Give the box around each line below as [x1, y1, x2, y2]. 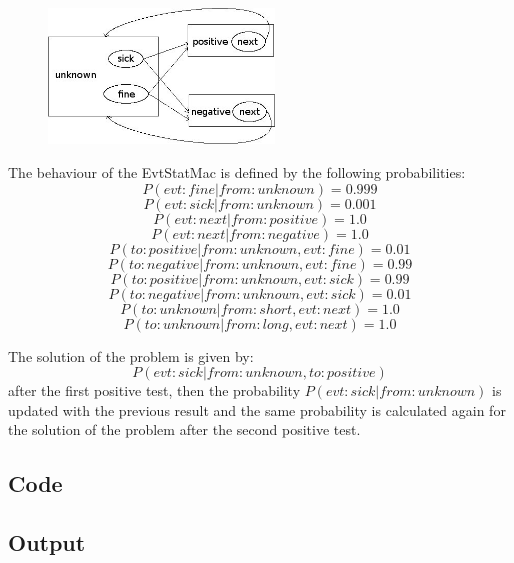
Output [8, 527, 86, 558]
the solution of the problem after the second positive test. [8, 419, 361, 440]
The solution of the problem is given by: [8, 345, 254, 366]
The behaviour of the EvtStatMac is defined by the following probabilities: [8, 162, 466, 183]
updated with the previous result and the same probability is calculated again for [8, 399, 506, 420]
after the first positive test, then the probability [8, 380, 301, 401]
